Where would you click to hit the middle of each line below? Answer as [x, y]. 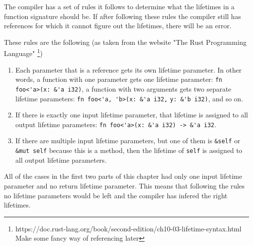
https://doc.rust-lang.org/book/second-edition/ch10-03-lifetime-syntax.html [128, 228]
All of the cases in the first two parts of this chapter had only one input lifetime [123, 176]
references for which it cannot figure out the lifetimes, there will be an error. [118, 26]
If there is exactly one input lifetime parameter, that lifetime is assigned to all [132, 115]
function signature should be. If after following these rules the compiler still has [123, 16]
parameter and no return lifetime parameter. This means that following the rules [124, 185]
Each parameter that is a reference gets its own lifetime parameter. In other [128, 69]
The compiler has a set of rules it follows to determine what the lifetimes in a [119, 6]
